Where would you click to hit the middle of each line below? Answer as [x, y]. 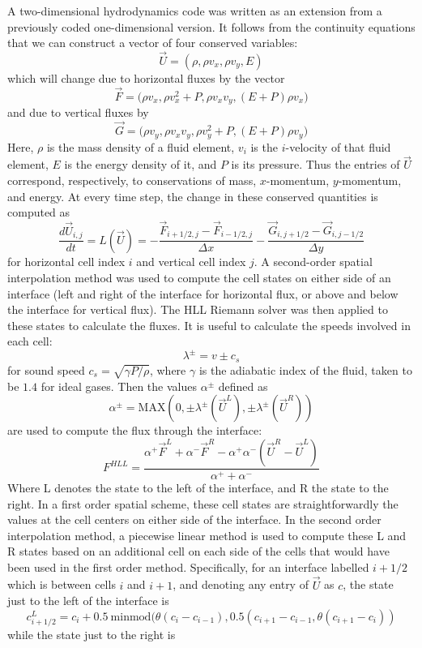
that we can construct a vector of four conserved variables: [153, 43]
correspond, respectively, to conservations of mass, [132, 180]
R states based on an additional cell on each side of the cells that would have [198, 551]
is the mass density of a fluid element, [141, 146]
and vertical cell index [191, 262]
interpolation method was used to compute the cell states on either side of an [199, 278]
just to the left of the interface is [88, 601]
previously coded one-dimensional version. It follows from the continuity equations [211, 26]
